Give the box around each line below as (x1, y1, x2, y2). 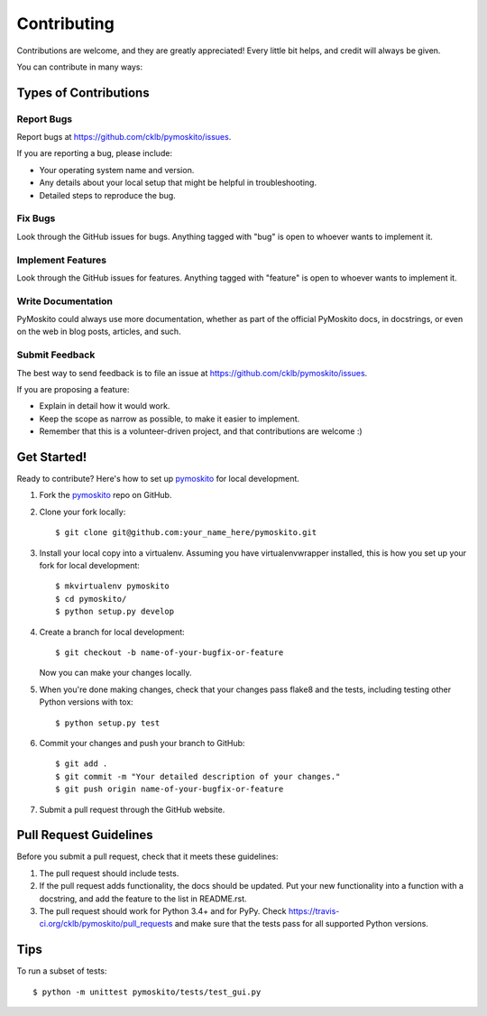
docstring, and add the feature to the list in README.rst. (39, 893, 247, 904)
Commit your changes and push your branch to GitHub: (39, 737, 245, 748)
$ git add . (55, 759, 108, 769)
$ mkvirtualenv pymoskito (55, 581, 170, 591)
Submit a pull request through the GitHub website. (39, 804, 225, 815)
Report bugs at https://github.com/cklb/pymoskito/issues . (16, 132, 232, 143)
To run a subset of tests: (16, 965, 107, 976)
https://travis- (288, 905, 340, 916)
